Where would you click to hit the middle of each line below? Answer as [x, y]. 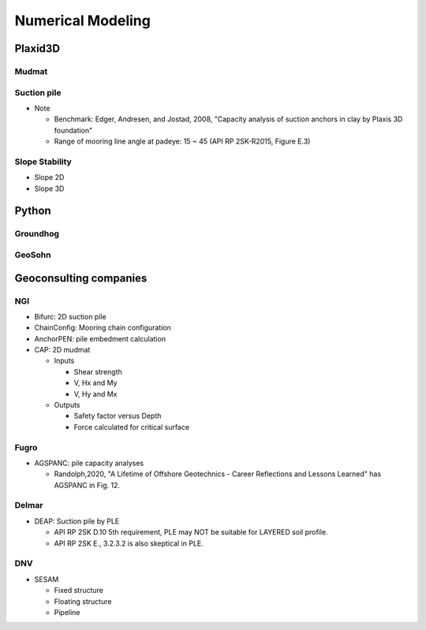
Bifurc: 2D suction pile [70, 316]
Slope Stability [43, 162]
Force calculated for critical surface [131, 427]
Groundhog [37, 234]
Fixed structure [79, 591]
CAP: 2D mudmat [62, 350]
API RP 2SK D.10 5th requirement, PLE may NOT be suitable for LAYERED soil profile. [191, 532]
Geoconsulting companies [81, 278]
